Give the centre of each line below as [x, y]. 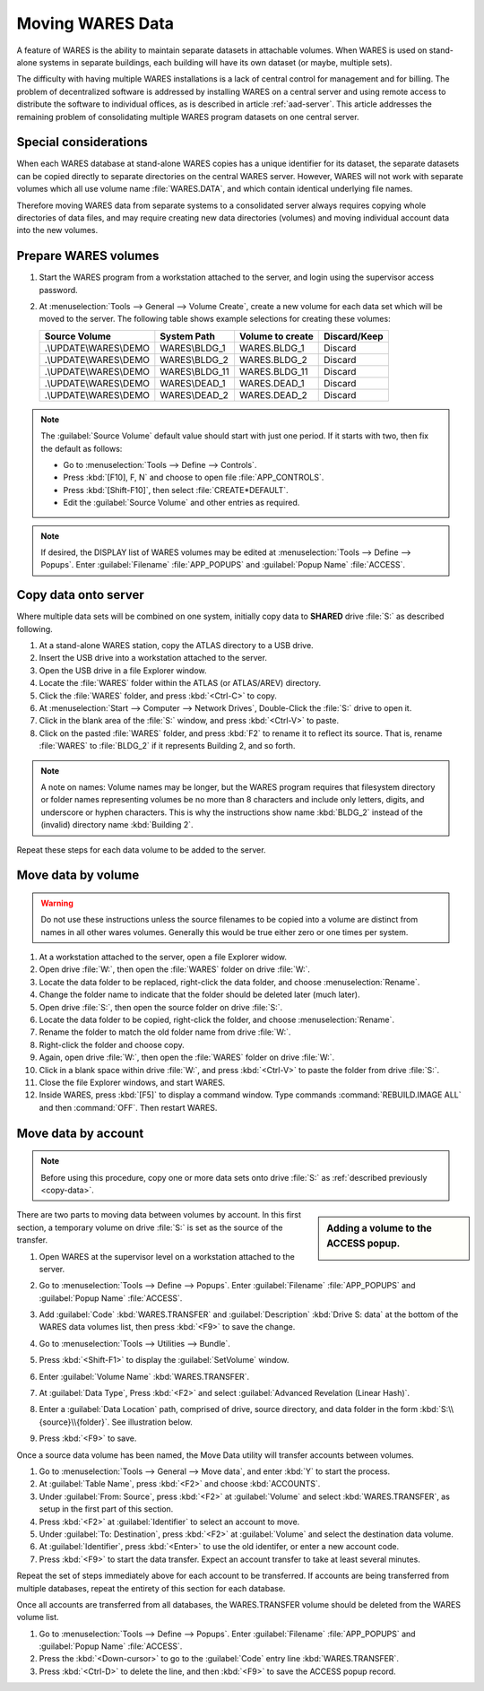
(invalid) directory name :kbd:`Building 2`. [117, 825]
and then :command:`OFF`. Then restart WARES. [128, 1107]
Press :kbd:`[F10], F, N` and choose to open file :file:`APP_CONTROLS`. [194, 477]
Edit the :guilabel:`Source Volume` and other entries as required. [181, 503]
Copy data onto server [80, 595]
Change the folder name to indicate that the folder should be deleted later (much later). [199, 994]
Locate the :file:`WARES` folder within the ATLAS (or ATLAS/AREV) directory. [180, 683]
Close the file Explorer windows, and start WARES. [132, 1082]
